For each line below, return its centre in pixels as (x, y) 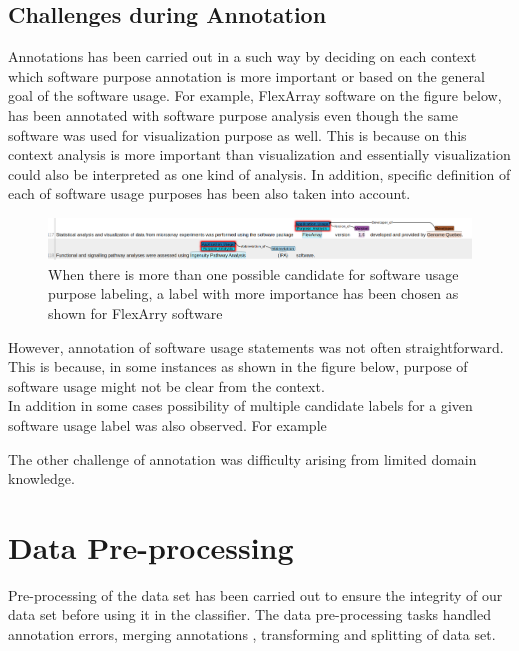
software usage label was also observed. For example (167, 424)
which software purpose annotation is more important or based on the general (246, 75)
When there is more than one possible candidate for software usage (253, 273)
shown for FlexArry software (135, 313)
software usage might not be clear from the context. (166, 385)
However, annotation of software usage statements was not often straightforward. (256, 346)
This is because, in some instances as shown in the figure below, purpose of (238, 366)
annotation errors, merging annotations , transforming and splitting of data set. (252, 634)
